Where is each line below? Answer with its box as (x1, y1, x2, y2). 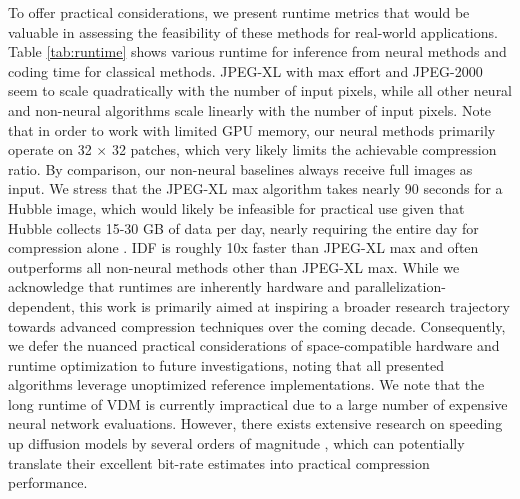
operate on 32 (8, 139, 92, 160)
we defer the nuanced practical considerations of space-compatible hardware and (8, 335, 500, 356)
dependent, (8, 295, 75, 316)
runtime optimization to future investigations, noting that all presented (8, 354, 444, 375)
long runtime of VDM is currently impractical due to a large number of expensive (8, 393, 508, 414)
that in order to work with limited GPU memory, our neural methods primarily (8, 119, 496, 140)
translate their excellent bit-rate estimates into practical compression (8, 452, 430, 473)
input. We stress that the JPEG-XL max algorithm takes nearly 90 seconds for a (8, 178, 503, 199)
